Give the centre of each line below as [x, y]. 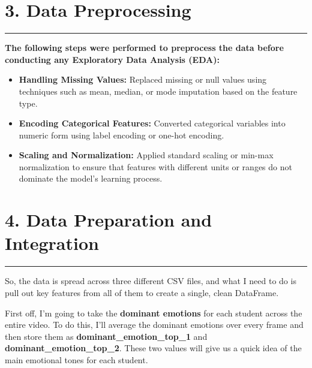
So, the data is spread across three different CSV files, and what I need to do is [151, 281]
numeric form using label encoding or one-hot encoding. [121, 135]
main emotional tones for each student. [76, 359]
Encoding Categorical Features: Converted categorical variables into [152, 123]
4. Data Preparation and [109, 220]
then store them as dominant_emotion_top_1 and [106, 336]
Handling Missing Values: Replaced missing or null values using [143, 79]
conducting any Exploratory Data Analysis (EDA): [112, 59]
